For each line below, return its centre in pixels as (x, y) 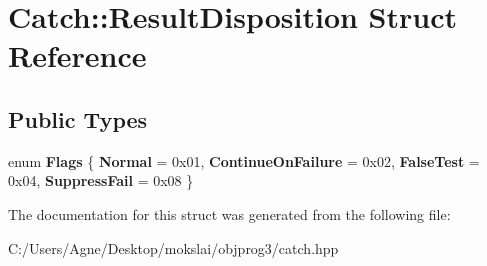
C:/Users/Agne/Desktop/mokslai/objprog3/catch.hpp (173, 247)
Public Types (78, 118)
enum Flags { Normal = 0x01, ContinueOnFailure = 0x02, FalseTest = (244, 160)
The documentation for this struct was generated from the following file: (229, 213)
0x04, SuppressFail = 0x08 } (101, 180)
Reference (77, 55)
